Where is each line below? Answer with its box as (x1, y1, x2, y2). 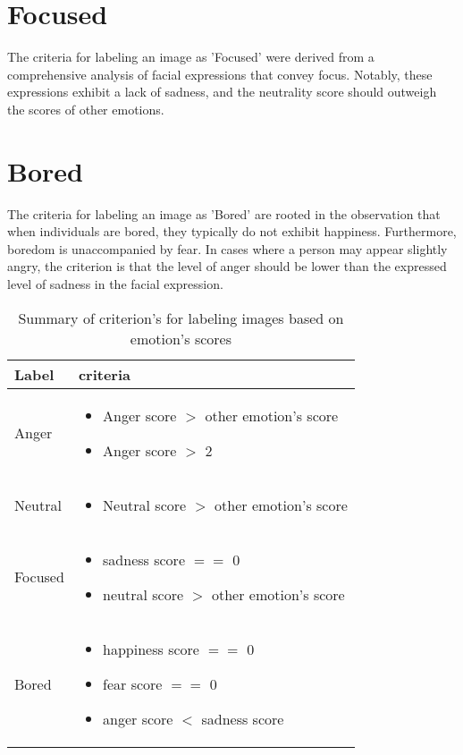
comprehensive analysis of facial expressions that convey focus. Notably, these (7, 64, 433, 83)
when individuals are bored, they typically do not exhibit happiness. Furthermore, (7, 222, 457, 241)
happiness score (103, 638, 199, 659)
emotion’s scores (130, 327, 231, 349)
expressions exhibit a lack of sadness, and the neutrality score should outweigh (7, 82, 437, 101)
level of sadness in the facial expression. (7, 275, 223, 293)
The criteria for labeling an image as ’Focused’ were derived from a (7, 47, 375, 66)
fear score (103, 673, 163, 694)
